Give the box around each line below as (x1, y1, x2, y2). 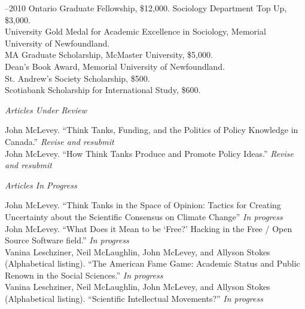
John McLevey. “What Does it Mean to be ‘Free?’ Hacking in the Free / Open (5, 222, 292, 234)
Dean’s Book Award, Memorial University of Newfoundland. (5, 60, 225, 72)
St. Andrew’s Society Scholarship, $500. (5, 72, 150, 84)
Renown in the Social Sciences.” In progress (5, 268, 163, 281)
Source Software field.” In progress (5, 234, 129, 246)
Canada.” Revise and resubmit (5, 135, 114, 147)
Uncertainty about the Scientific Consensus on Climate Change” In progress (5, 210, 283, 223)
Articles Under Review (5, 103, 87, 116)
